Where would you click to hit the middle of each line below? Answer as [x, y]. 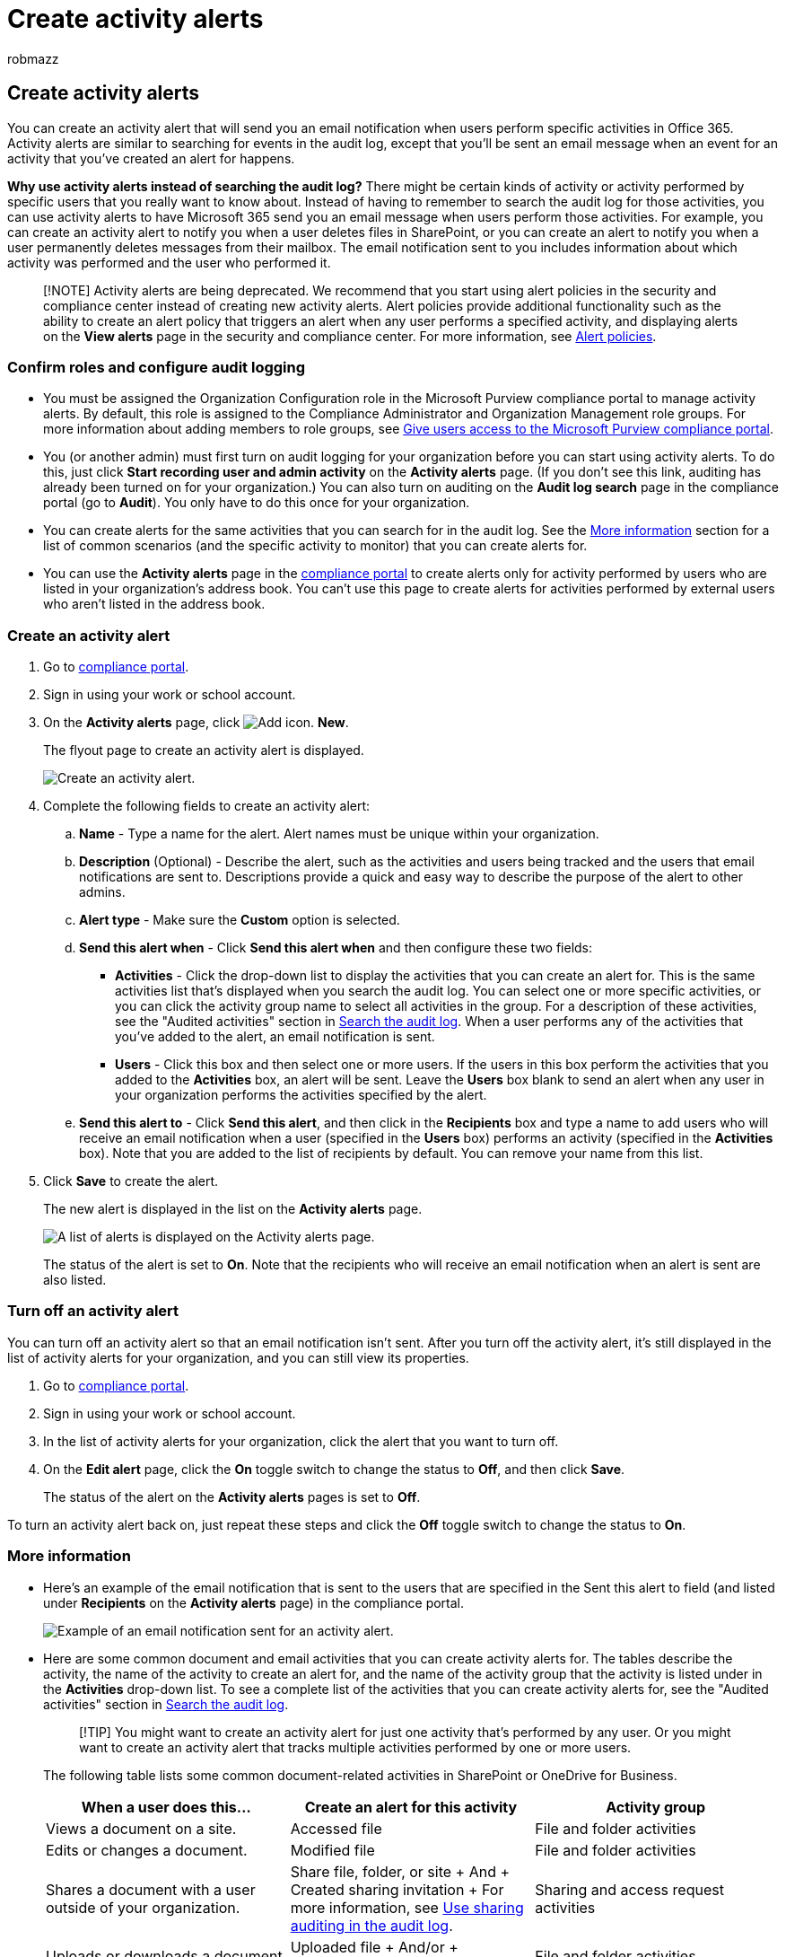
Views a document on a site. [141, 1828]
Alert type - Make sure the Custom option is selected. [240, 920]
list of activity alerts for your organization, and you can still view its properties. [238, 1357]
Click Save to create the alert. [131, 1181]
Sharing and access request [629, 1889]
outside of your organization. [143, 1907]
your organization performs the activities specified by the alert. [301, 1095]
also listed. [75, 1280]
